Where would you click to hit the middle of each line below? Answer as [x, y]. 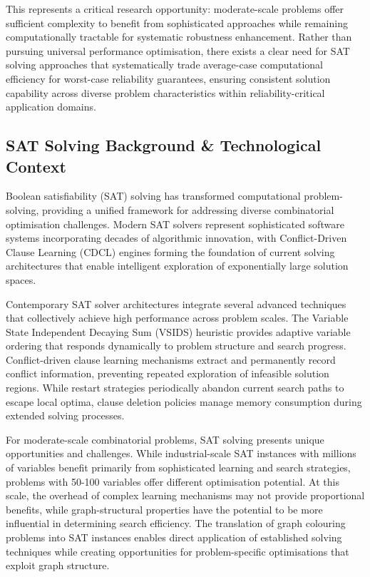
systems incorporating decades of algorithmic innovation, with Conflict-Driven [176, 238]
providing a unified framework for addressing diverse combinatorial [188, 209]
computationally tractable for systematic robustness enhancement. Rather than [179, 37]
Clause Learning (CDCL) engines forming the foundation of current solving [170, 251]
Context [36, 166]
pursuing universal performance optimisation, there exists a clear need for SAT [178, 50]
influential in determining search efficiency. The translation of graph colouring [176, 523]
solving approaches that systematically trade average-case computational [164, 65]
